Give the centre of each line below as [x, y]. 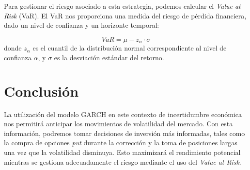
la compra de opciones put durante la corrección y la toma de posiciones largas [121, 143]
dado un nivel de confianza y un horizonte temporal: [82, 25]
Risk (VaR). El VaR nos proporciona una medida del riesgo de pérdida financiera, [125, 15]
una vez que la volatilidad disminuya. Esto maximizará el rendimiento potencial [122, 152]
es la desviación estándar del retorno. [109, 57]
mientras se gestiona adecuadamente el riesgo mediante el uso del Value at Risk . [123, 161]
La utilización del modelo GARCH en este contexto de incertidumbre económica [123, 114]
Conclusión [41, 91]
